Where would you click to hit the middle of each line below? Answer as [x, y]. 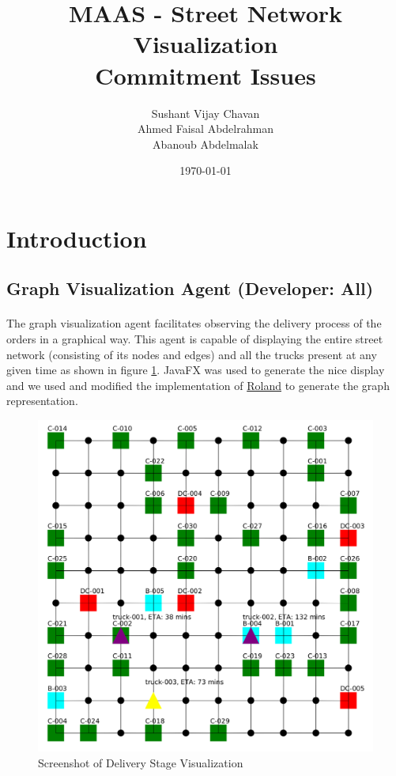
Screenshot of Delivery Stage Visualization [141, 763]
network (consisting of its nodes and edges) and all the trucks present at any [192, 354]
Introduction [77, 238]
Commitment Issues [206, 75]
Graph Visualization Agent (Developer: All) [190, 288]
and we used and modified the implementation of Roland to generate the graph [198, 385]
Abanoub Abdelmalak [206, 144]
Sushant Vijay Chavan [206, 113]
